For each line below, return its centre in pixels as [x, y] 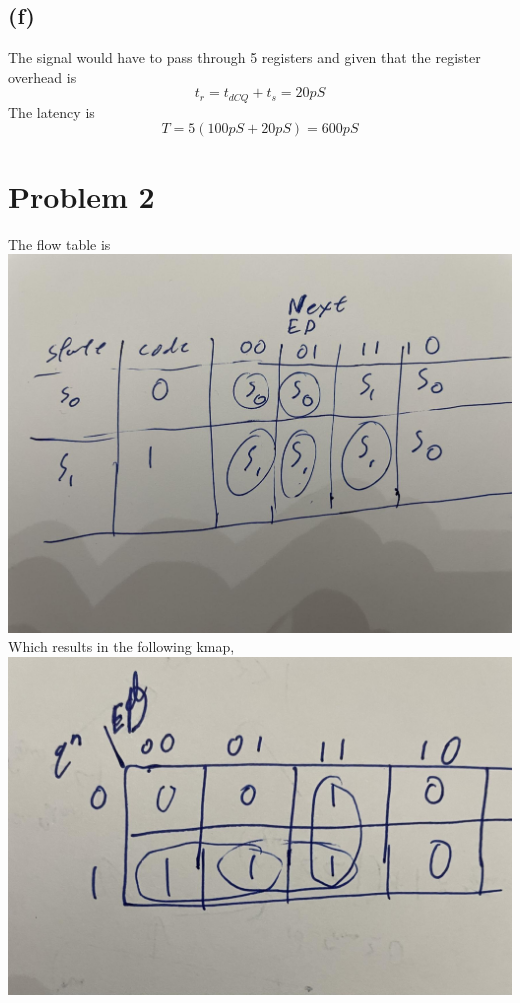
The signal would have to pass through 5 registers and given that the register [244, 57]
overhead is [42, 76]
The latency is [51, 111]
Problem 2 [81, 195]
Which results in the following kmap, [121, 646]
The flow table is [59, 243]
